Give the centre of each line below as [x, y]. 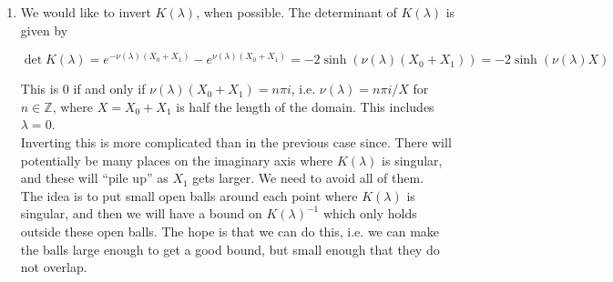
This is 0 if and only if [83, 89]
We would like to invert [86, 12]
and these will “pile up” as [94, 178]
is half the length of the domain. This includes [305, 106]
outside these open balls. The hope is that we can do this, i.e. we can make [230, 231]
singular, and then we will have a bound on [141, 213]
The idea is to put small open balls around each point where [189, 195]
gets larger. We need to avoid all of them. [308, 178]
